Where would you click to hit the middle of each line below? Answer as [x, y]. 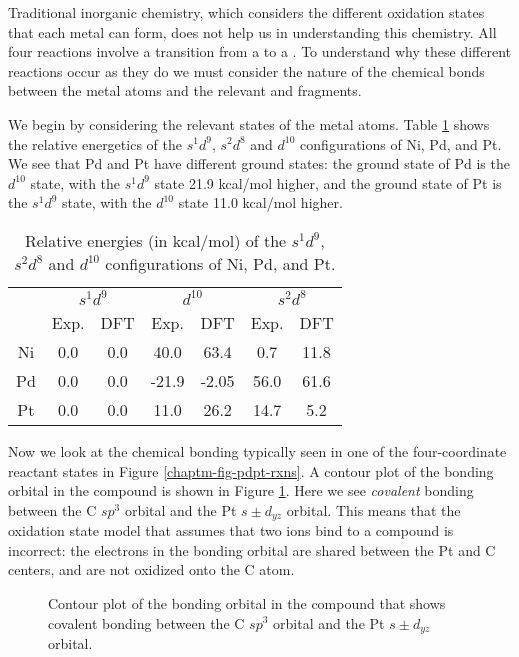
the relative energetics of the [95, 143]
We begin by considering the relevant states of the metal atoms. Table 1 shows [249, 123]
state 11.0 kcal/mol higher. [260, 202]
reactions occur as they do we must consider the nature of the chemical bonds [246, 70]
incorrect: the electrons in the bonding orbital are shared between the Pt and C [252, 549]
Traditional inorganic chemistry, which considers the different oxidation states [246, 12]
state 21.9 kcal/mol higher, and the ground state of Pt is [328, 182]
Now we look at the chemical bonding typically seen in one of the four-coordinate [257, 450]
